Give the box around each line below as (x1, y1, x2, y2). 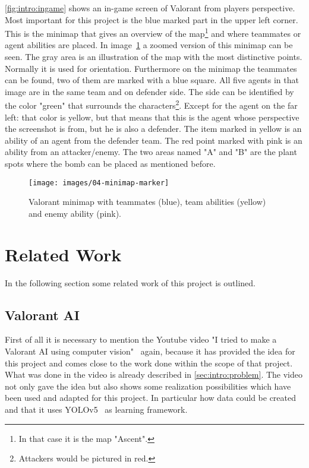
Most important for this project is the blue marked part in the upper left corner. (5, 13, 298, 26)
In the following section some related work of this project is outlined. (5, 276, 256, 289)
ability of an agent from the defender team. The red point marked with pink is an (5, 134, 302, 146)
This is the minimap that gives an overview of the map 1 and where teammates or (5, 26, 301, 39)
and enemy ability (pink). (29, 207, 121, 219)
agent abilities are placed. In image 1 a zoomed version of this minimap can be (5, 39, 293, 51)
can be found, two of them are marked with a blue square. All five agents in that (5, 74, 299, 86)
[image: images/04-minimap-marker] (29, 178, 169, 187)
